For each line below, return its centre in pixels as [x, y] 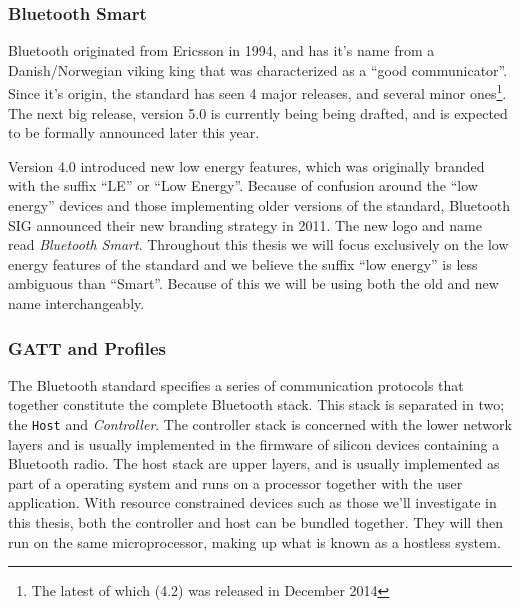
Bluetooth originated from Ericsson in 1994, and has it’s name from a [221, 50]
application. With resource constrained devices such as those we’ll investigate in [252, 502]
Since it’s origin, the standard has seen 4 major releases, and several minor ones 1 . [257, 92]
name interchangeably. [76, 303]
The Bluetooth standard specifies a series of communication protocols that [236, 384]
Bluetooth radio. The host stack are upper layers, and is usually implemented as [254, 463]
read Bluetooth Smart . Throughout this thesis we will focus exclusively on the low [258, 244]
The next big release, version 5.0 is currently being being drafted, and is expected [258, 112]
